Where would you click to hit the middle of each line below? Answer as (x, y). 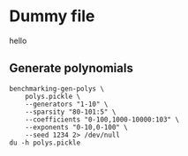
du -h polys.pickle (45, 143)
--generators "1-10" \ (67, 104)
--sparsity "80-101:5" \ (71, 112)
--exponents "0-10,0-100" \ (76, 127)
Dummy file (52, 16)
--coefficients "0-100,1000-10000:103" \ (102, 119)
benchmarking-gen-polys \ (56, 89)
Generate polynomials (71, 68)
